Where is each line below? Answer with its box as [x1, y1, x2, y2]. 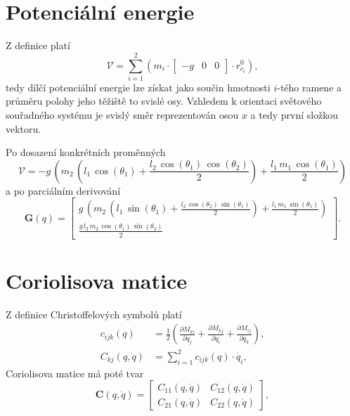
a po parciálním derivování [6, 183, 121, 197]
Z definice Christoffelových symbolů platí [6, 306, 182, 321]
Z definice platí [6, 38, 70, 53]
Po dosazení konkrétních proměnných [6, 145, 166, 160]
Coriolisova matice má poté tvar [6, 365, 144, 380]
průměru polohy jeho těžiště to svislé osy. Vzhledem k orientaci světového [6, 93, 322, 108]
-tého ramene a [277, 79, 342, 94]
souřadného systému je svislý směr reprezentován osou [6, 108, 239, 122]
